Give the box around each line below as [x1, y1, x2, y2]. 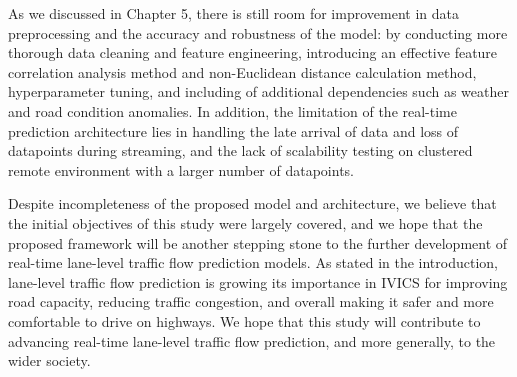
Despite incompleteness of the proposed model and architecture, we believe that [8, 193, 497, 214]
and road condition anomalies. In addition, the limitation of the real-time [8, 100, 457, 121]
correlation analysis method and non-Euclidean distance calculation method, [8, 61, 477, 82]
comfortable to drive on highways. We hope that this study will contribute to [8, 310, 481, 331]
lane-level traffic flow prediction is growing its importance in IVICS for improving [8, 271, 508, 292]
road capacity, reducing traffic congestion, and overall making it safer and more [8, 291, 494, 312]
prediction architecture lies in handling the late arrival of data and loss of [8, 120, 459, 141]
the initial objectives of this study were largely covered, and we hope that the [8, 212, 483, 233]
